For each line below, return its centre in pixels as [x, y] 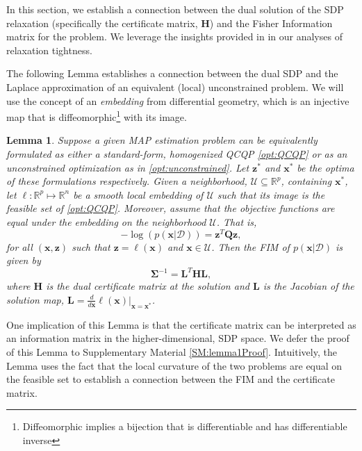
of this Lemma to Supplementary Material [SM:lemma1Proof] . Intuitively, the [172, 351]
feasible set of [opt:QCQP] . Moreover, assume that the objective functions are [171, 208]
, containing [306, 181]
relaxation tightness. [49, 50]
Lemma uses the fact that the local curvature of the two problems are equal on [174, 365]
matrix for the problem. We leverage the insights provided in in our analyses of [174, 36]
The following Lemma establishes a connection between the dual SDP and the [172, 73]
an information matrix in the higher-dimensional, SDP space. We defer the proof [178, 338]
